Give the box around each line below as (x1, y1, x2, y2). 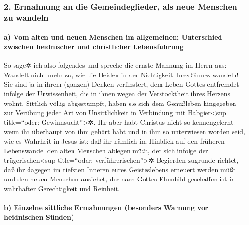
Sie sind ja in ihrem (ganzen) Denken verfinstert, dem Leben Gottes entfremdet (4, 79, 239, 89)
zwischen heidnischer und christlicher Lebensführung (4, 41, 184, 51)
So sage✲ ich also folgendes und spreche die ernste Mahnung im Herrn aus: (4, 60, 227, 70)
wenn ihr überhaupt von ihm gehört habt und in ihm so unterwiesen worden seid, (4, 126, 246, 136)
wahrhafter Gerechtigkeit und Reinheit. (4, 183, 120, 193)
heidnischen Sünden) (4, 211, 74, 222)
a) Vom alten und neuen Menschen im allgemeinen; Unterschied (4, 32, 222, 42)
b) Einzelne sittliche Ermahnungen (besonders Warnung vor (4, 202, 208, 212)
